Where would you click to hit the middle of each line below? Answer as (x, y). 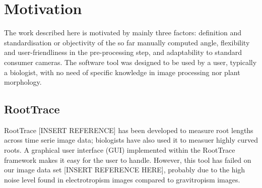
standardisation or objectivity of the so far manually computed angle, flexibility (127, 42)
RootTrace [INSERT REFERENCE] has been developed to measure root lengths (129, 130)
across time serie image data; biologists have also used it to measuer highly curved (131, 140)
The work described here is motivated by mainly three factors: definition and (123, 33)
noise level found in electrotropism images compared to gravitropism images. (122, 179)
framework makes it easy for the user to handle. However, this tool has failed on (128, 160)
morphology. (23, 82)
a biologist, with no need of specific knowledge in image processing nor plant (122, 72)
